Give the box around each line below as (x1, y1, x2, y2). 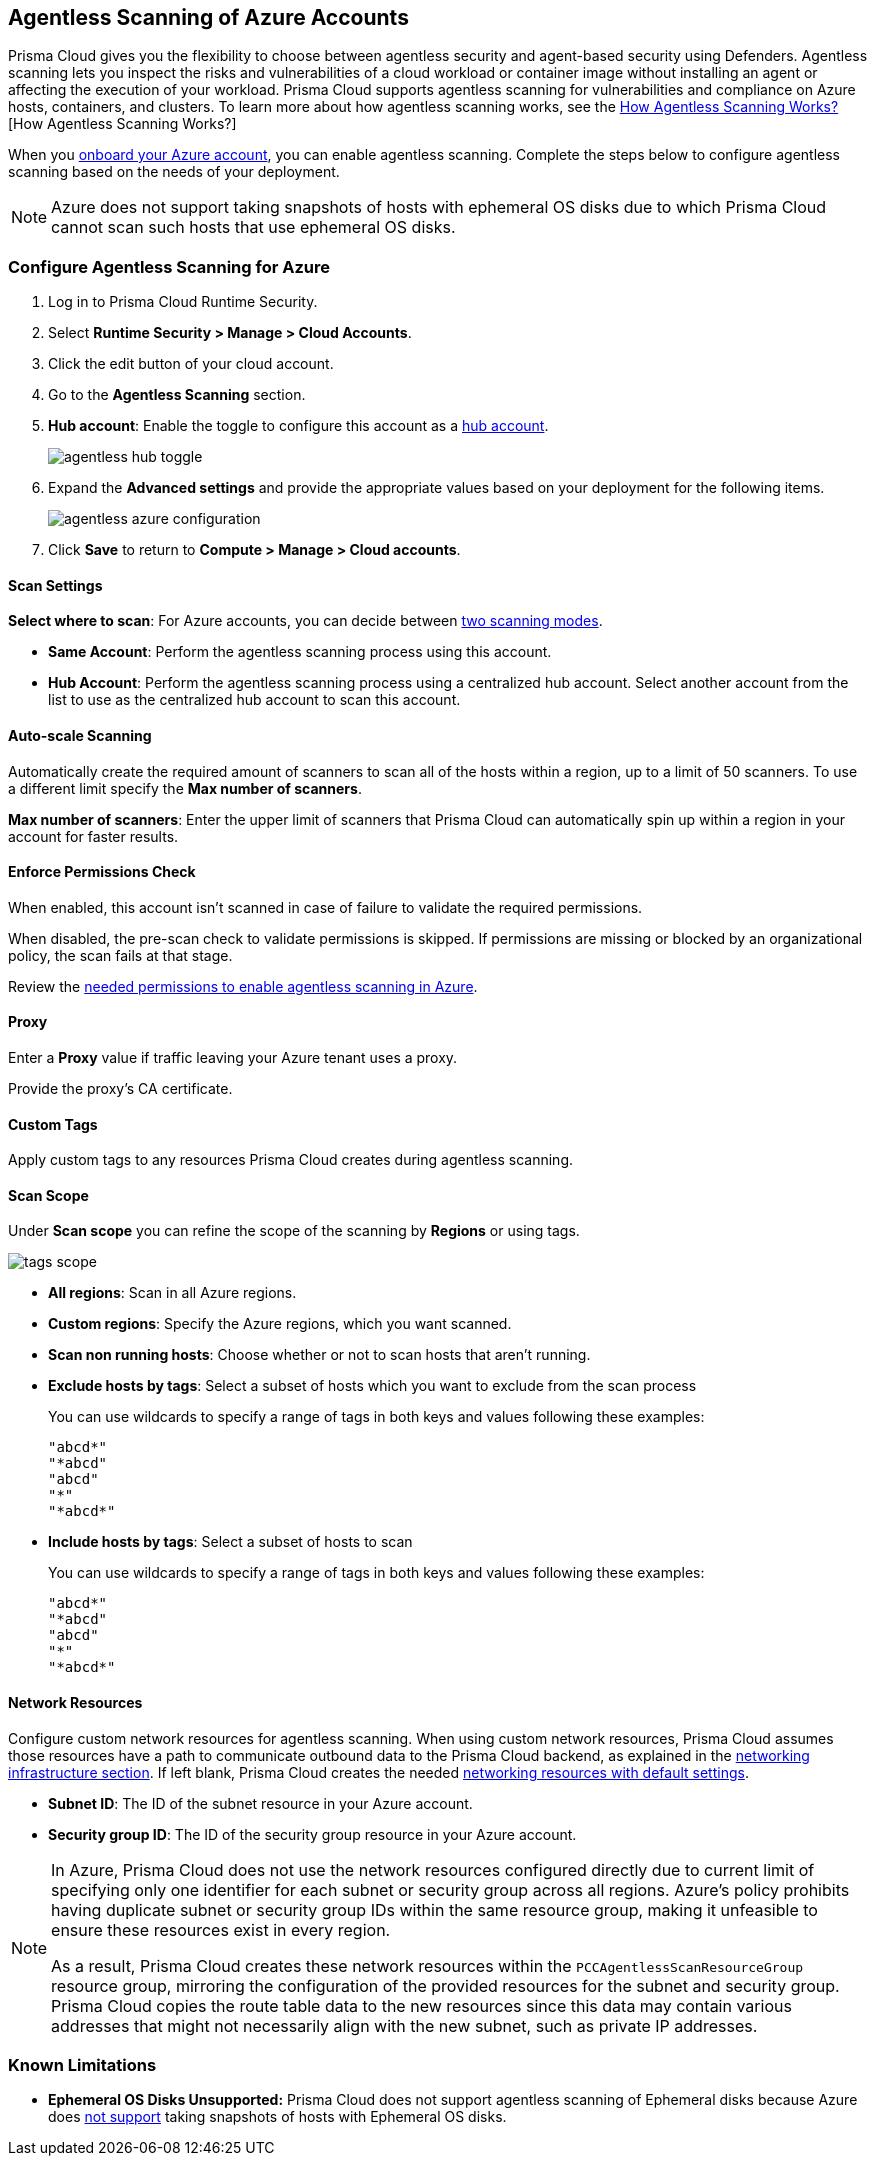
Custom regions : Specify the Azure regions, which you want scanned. (48, 1315, 512, 1333)
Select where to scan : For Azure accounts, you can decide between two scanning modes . (8, 612, 603, 630)
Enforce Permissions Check (8, 863, 196, 881)
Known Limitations (8, 2055, 157, 2076)
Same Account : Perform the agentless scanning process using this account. (48, 643, 552, 661)
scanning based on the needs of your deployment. (8, 163, 340, 181)
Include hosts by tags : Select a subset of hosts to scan (48, 1533, 413, 1551)
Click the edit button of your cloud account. (48, 355, 334, 373)
